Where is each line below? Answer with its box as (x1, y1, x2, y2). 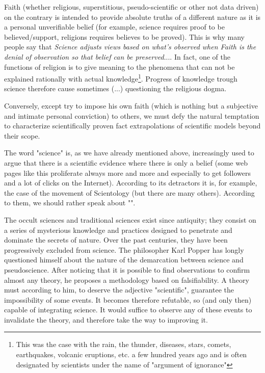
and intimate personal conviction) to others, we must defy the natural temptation (4, 110, 259, 121)
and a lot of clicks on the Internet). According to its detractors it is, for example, (4, 177, 257, 188)
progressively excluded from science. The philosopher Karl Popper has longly (4, 244, 244, 255)
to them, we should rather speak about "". (4, 197, 136, 208)
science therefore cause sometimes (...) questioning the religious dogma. (4, 83, 227, 94)
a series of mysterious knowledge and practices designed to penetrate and (4, 224, 232, 235)
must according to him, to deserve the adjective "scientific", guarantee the (4, 284, 234, 295)
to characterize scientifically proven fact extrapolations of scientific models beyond (4, 120, 261, 131)
